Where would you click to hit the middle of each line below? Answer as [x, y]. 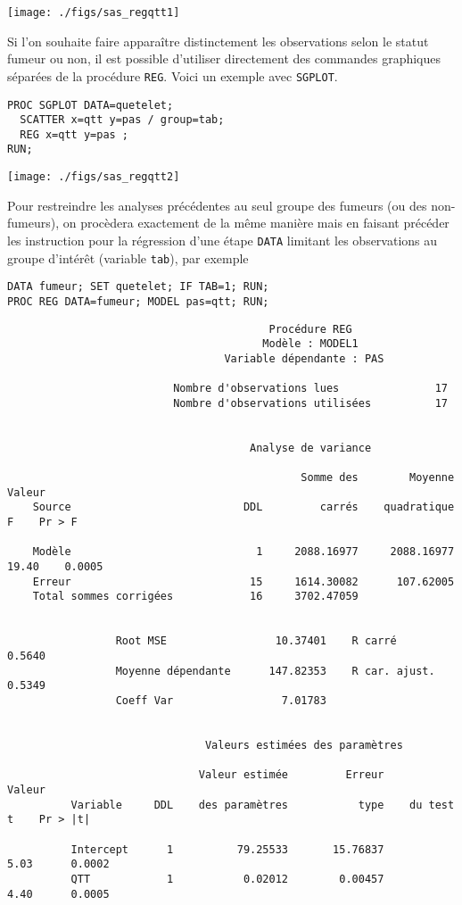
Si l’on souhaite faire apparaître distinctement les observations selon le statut [218, 41]
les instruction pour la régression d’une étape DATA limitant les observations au [223, 240]
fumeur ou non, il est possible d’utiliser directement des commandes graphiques [224, 58]
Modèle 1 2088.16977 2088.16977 [243, 552]
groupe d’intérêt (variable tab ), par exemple [128, 257]
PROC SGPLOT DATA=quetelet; [91, 105]
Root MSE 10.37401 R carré [256, 641]
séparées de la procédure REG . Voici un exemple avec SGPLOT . [173, 75]
